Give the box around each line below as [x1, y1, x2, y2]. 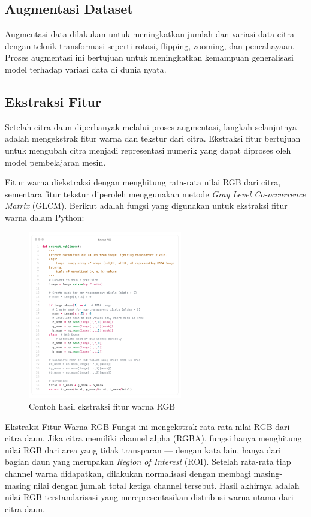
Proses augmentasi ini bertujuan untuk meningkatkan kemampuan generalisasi [5, 51, 294, 64]
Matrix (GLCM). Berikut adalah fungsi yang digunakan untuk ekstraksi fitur [5, 199, 288, 212]
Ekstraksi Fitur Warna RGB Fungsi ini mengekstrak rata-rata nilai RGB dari [5, 420, 290, 432]
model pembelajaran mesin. [5, 155, 106, 168]
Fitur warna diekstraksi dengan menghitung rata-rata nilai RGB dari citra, [5, 176, 281, 188]
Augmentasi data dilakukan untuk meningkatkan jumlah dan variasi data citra [5, 28, 294, 40]
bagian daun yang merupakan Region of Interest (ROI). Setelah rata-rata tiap [5, 455, 291, 468]
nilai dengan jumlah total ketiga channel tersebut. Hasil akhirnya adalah [33, 479, 300, 491]
